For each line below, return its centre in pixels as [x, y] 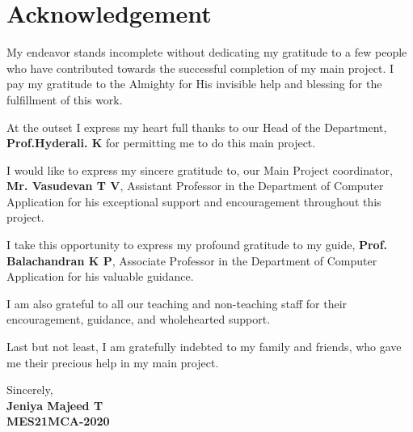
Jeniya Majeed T [55, 405]
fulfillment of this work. [65, 99]
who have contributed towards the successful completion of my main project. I [200, 68]
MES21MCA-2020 [58, 421]
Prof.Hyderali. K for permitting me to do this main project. [161, 143]
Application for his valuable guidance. [100, 276]
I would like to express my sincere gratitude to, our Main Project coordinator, [200, 169]
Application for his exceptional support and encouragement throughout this [194, 201]
